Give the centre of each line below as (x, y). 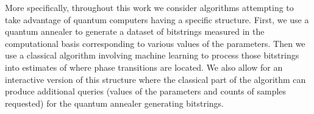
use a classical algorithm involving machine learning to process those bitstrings (152, 55)
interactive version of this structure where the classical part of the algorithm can (155, 79)
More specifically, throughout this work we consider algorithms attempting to (149, 7)
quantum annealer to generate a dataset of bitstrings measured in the (135, 31)
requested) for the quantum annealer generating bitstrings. (115, 103)
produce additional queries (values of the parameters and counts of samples (146, 91)
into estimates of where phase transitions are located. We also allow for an (144, 67)
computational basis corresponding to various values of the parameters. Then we (155, 43)
